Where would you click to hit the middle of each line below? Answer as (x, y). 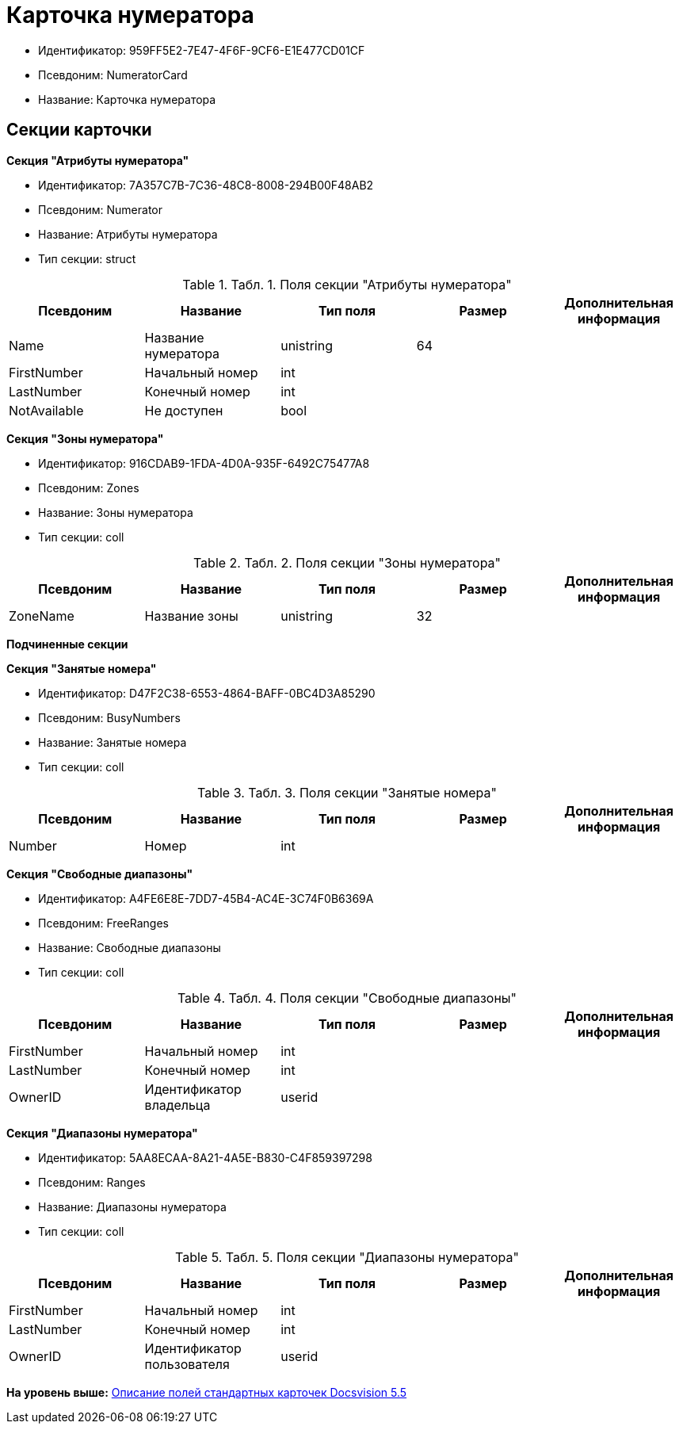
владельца (177, 1105)
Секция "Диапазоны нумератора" (102, 1133)
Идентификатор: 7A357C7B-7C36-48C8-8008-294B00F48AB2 (206, 185)
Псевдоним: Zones (89, 487)
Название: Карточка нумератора (127, 99)
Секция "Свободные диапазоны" (100, 874)
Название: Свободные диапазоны (130, 947)
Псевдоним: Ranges (92, 1182)
